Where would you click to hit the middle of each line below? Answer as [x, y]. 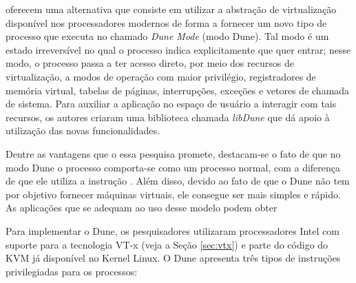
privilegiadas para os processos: [72, 271]
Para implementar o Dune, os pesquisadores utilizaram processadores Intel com [172, 230]
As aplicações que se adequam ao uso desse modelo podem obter [142, 208]
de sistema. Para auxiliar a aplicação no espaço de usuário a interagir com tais [171, 104]
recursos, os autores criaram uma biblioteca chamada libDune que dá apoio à [168, 117]
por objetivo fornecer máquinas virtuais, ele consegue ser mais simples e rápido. [173, 194]
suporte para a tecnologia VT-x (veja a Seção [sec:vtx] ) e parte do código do [167, 244]
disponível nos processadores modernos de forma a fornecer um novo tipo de [166, 22]
